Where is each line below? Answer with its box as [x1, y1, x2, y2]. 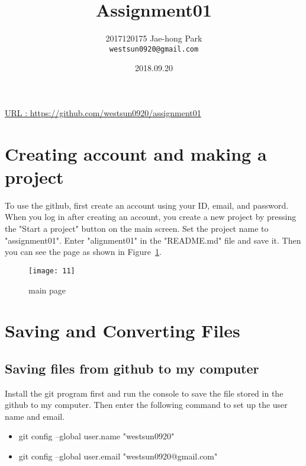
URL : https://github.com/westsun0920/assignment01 [5, 106, 201, 119]
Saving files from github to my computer [5, 359, 259, 377]
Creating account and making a [5, 141, 267, 165]
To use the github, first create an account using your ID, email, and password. [5, 199, 289, 211]
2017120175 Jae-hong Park [105, 32, 202, 44]
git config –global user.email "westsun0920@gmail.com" [18, 450, 218, 462]
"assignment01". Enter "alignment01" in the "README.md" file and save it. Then [5, 234, 301, 246]
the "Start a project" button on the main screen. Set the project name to [5, 222, 269, 235]
